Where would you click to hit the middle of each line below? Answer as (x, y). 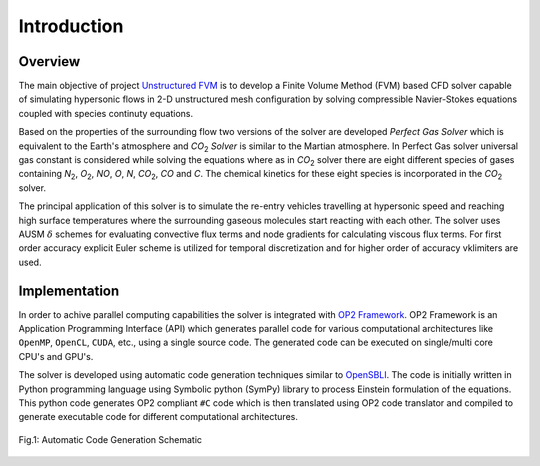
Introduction (71, 26)
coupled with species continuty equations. (106, 113)
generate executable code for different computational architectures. (158, 417)
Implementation (69, 290)
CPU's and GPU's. (56, 356)
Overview (49, 61)
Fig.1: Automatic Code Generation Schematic (110, 439)
